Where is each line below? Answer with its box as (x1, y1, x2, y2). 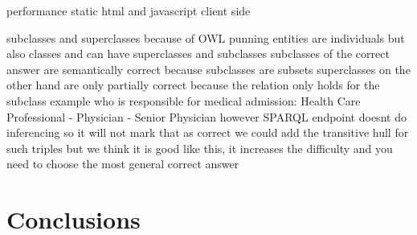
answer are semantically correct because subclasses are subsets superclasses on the (6, 60, 411, 77)
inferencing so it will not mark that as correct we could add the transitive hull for (6, 124, 409, 141)
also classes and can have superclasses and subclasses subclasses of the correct (6, 45, 390, 62)
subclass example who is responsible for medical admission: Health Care (6, 92, 361, 109)
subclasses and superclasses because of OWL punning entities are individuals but (6, 29, 405, 46)
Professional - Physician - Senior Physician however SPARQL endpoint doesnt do (6, 108, 407, 125)
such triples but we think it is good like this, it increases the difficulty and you (6, 139, 393, 156)
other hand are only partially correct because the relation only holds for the (6, 76, 380, 93)
